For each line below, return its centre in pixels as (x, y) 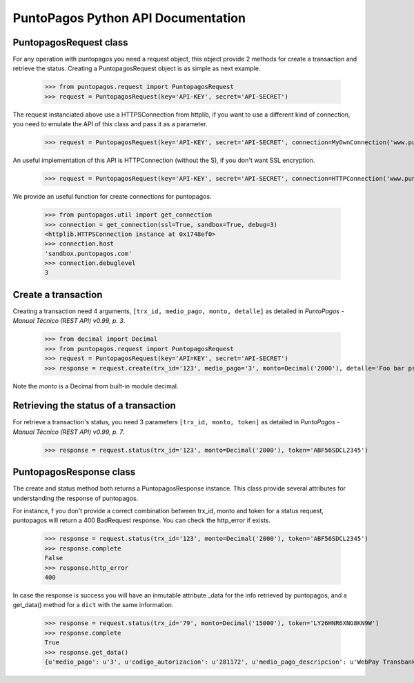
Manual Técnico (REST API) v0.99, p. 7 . (69, 432)
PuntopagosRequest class (70, 42)
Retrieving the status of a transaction (94, 406)
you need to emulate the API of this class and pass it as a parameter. (110, 124)
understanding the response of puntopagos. (76, 498)
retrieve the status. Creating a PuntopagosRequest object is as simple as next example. (137, 68)
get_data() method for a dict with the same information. (93, 605)
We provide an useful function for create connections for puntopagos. (112, 197)
